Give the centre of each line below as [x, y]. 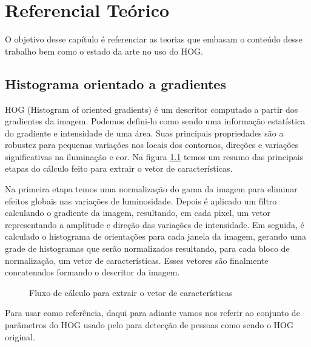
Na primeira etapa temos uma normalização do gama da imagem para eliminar [151, 189]
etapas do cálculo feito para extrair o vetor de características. [119, 168]
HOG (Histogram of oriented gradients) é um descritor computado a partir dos [152, 109]
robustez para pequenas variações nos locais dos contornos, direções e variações [152, 145]
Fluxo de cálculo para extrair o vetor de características [131, 292]
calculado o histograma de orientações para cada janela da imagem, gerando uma [155, 236]
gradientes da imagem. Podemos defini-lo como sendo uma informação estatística [155, 121]
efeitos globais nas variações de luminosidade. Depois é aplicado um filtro [141, 200]
